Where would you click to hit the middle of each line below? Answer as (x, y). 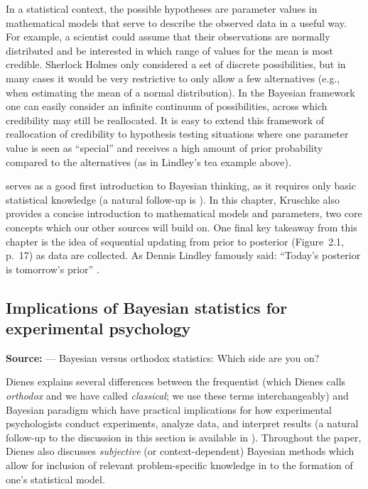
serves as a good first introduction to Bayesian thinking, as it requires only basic (181, 186)
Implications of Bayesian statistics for (147, 307)
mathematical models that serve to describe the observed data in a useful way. (176, 22)
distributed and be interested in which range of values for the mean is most (169, 50)
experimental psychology (98, 328)
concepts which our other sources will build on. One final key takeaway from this (182, 227)
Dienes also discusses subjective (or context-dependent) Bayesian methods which (180, 451)
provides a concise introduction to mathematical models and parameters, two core (184, 213)
